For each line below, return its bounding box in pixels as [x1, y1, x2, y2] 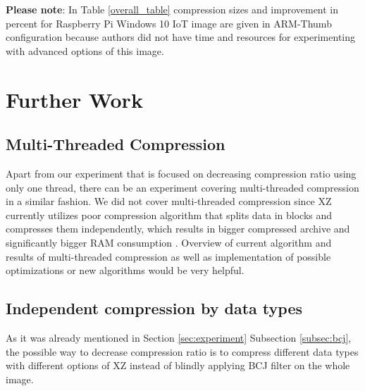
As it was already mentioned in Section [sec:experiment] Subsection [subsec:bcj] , [6, 330, 352, 345]
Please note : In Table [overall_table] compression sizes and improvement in [6, 2, 339, 16]
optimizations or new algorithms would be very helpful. [6, 263, 245, 278]
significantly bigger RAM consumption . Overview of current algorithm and [6, 235, 332, 249]
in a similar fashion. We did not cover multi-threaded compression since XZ [6, 194, 332, 209]
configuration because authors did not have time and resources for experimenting [6, 30, 356, 44]
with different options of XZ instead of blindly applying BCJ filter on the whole [6, 358, 350, 373]
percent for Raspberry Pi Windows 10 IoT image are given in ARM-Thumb [6, 15, 332, 30]
